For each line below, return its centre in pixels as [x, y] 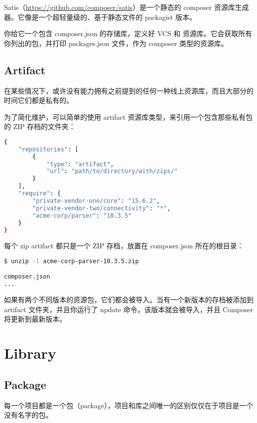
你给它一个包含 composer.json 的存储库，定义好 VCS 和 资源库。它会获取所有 [128, 33]
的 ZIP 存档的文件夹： [40, 126]
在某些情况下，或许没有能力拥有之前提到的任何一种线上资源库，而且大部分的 [129, 90]
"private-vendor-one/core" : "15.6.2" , [96, 201]
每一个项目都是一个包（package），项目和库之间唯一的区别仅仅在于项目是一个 [129, 405]
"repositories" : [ [48, 149]
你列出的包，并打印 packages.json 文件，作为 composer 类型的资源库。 [116, 43]
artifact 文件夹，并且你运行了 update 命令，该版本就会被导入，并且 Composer [128, 309]
